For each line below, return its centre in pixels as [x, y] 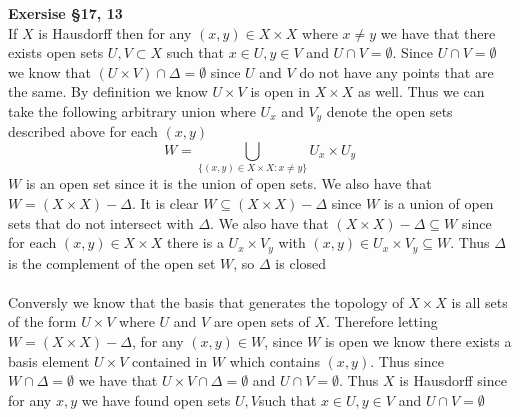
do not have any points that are [396, 71]
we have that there [438, 32]
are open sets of [261, 321]
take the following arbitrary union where [132, 110]
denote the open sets [389, 110]
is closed [301, 262]
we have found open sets [156, 399]
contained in [170, 360]
